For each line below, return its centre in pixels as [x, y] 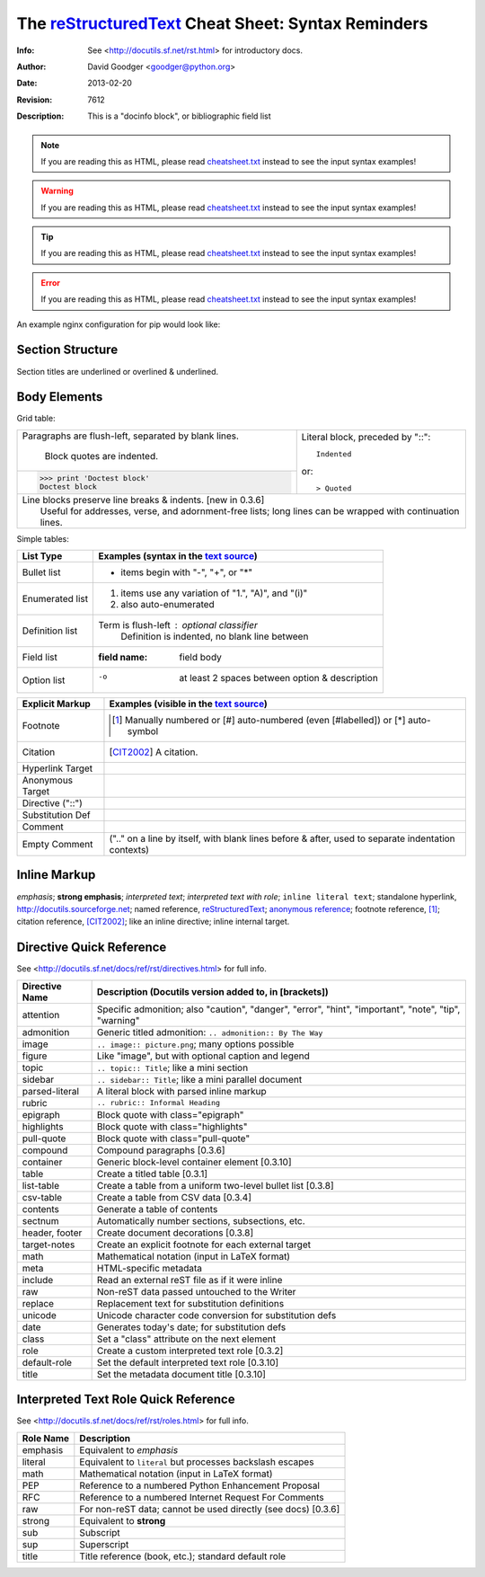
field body [200, 657]
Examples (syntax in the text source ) [178, 556]
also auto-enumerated [168, 604]
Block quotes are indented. [101, 456]
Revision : [35, 100]
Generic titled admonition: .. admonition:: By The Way [210, 1032]
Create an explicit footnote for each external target [204, 1245]
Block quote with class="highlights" [172, 1126]
